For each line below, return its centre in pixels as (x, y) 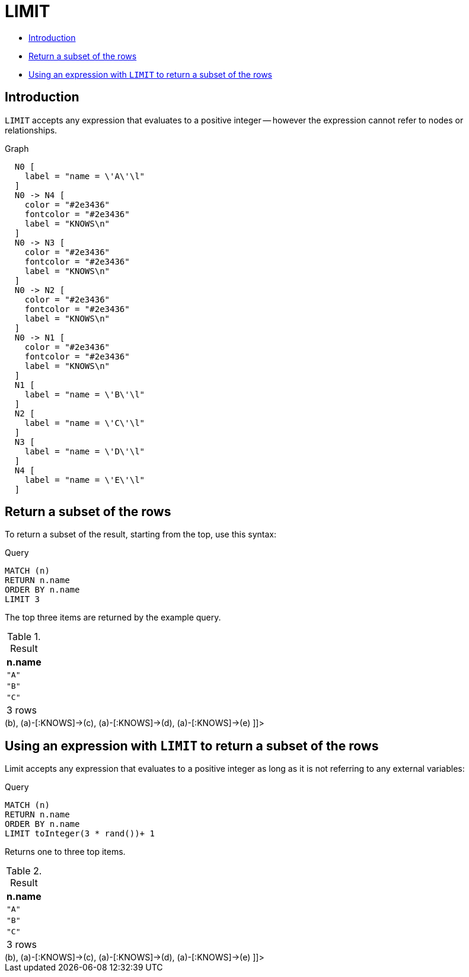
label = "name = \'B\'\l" (85, 394)
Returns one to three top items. (65, 852)
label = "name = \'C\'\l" (85, 423)
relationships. (31, 130)
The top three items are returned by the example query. (113, 618)
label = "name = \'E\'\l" (85, 480)
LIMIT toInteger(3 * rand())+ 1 (80, 834)
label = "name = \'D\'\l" (85, 451)
